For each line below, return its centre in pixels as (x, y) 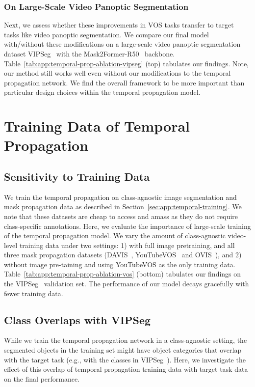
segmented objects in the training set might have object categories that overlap (123, 350)
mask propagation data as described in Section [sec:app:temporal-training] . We (123, 207)
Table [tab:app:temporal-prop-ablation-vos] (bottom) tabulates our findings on (123, 274)
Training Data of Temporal (97, 126)
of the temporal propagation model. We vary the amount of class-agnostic (115, 235)
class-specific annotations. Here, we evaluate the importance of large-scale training (127, 226)
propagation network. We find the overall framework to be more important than (124, 82)
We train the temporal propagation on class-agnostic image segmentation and (120, 197)
